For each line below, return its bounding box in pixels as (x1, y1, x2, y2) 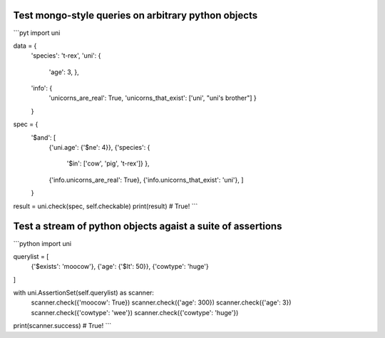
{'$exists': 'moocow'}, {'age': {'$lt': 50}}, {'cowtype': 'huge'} (31, 262, 210, 271)
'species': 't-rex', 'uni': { (31, 51, 101, 60)
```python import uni (13, 239, 71, 247)
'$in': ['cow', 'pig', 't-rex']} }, (66, 159, 150, 168)
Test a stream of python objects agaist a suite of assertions (13, 220, 282, 232)
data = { (13, 41, 37, 50)
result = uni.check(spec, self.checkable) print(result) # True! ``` (13, 202, 198, 210)
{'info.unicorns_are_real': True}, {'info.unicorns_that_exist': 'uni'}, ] (48, 175, 244, 184)
